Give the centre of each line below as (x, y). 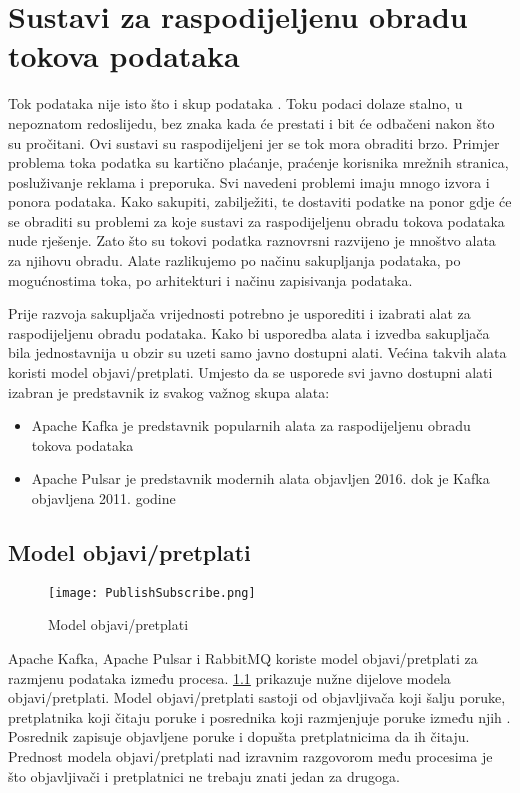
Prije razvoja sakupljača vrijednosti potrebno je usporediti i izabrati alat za (239, 313)
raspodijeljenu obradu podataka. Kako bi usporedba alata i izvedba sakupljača (249, 332)
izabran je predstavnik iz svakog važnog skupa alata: (169, 391)
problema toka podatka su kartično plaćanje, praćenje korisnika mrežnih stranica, (258, 162)
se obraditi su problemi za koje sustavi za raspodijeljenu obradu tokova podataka (256, 220)
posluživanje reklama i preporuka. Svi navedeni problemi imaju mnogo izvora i (249, 181)
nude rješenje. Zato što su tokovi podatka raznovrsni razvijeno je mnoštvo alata (252, 240)
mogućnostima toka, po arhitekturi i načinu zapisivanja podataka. (210, 279)
